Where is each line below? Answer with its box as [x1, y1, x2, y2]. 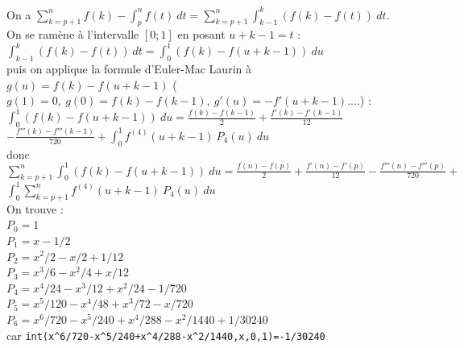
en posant [177, 26, 226, 43]
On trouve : [6, 200, 64, 217]
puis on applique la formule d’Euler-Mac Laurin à [6, 60, 251, 77]
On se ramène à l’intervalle [6, 26, 139, 43]
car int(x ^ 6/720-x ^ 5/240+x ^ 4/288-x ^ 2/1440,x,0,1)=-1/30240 [6, 326, 325, 343]
